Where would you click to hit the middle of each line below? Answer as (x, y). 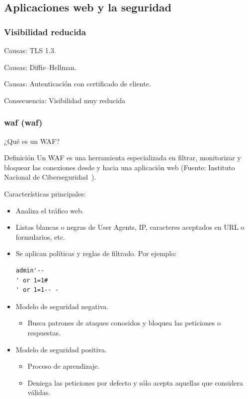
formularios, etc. (40, 236)
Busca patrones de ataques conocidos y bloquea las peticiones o (124, 323)
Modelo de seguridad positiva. (61, 349)
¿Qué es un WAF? (32, 141)
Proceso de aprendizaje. (64, 366)
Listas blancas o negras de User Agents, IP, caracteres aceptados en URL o (130, 227)
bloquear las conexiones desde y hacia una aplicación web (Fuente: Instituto (120, 167)
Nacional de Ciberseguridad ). (50, 177)
